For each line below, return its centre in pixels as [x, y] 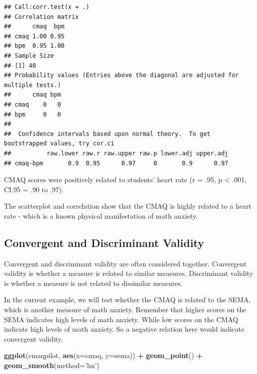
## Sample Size [29, 56]
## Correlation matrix [42, 17]
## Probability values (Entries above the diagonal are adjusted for [122, 75]
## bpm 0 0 [33, 114]
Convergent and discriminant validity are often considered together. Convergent [125, 263]
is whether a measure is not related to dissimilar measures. [93, 283]
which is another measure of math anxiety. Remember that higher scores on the [125, 310]
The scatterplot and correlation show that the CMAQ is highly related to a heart [128, 206]
